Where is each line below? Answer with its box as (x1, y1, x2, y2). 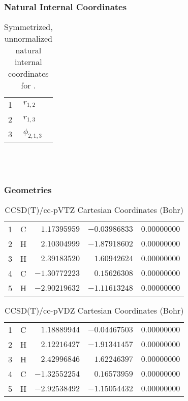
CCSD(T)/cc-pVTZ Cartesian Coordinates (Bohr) (5, 204, 184, 216)
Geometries (4, 183, 52, 196)
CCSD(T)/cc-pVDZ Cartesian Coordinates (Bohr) (4, 304, 184, 317)
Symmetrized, (4, 21, 53, 33)
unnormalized (4, 33, 52, 45)
